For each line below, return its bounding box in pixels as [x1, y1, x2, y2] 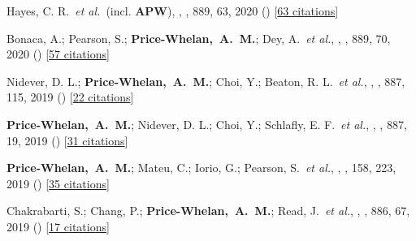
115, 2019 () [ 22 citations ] [6, 88, 134, 105]
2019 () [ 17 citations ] [6, 217, 110, 235]
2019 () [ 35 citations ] [6, 174, 110, 192]
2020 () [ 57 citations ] [6, 45, 110, 62]
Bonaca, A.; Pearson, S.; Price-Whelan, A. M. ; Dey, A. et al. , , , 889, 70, [6, 29, 391, 46]
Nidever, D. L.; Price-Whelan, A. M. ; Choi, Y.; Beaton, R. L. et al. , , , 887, [6, 72, 405, 89]
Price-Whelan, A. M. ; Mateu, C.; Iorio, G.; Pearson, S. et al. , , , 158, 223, [6, 159, 396, 176]
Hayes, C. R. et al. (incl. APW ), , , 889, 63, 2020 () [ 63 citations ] [6, 2, 339, 19]
